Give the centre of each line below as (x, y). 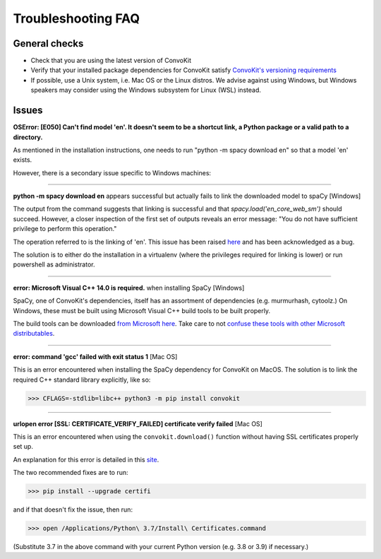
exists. (23, 160)
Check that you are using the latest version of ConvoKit (111, 61)
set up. (23, 447)
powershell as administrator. (54, 264)
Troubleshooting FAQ (77, 18)
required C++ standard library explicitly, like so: (82, 379)
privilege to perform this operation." (65, 229)
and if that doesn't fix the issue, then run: (73, 510)
